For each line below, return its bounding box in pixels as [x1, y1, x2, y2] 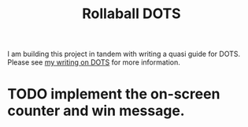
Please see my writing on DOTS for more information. [7, 58, 180, 67]
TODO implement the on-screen [7, 85, 220, 103]
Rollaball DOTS [81, 5, 182, 23]
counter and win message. [7, 102, 186, 120]
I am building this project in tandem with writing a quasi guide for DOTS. [7, 49, 241, 59]
